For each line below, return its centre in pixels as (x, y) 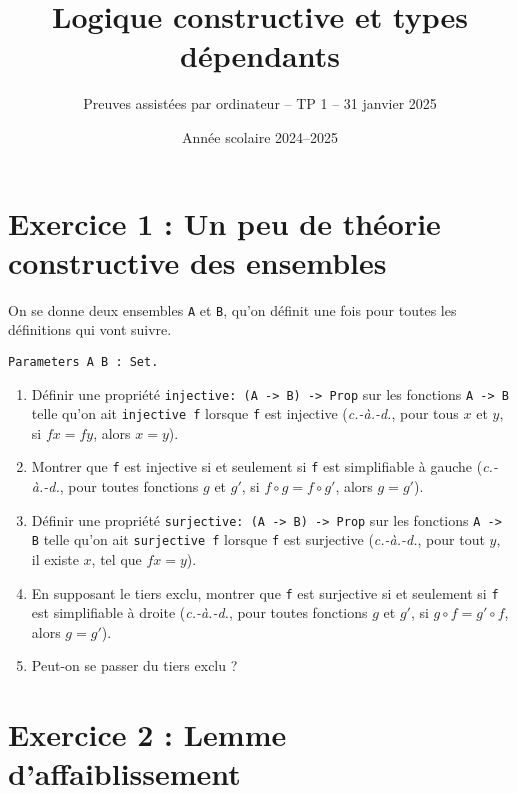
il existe (55, 559)
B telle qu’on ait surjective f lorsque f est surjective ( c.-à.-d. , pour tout (258, 539)
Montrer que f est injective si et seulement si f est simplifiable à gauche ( (257, 466)
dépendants (260, 55)
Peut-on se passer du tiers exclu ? (134, 665)
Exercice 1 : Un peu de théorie (224, 222)
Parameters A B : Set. (83, 361)
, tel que (116, 559)
